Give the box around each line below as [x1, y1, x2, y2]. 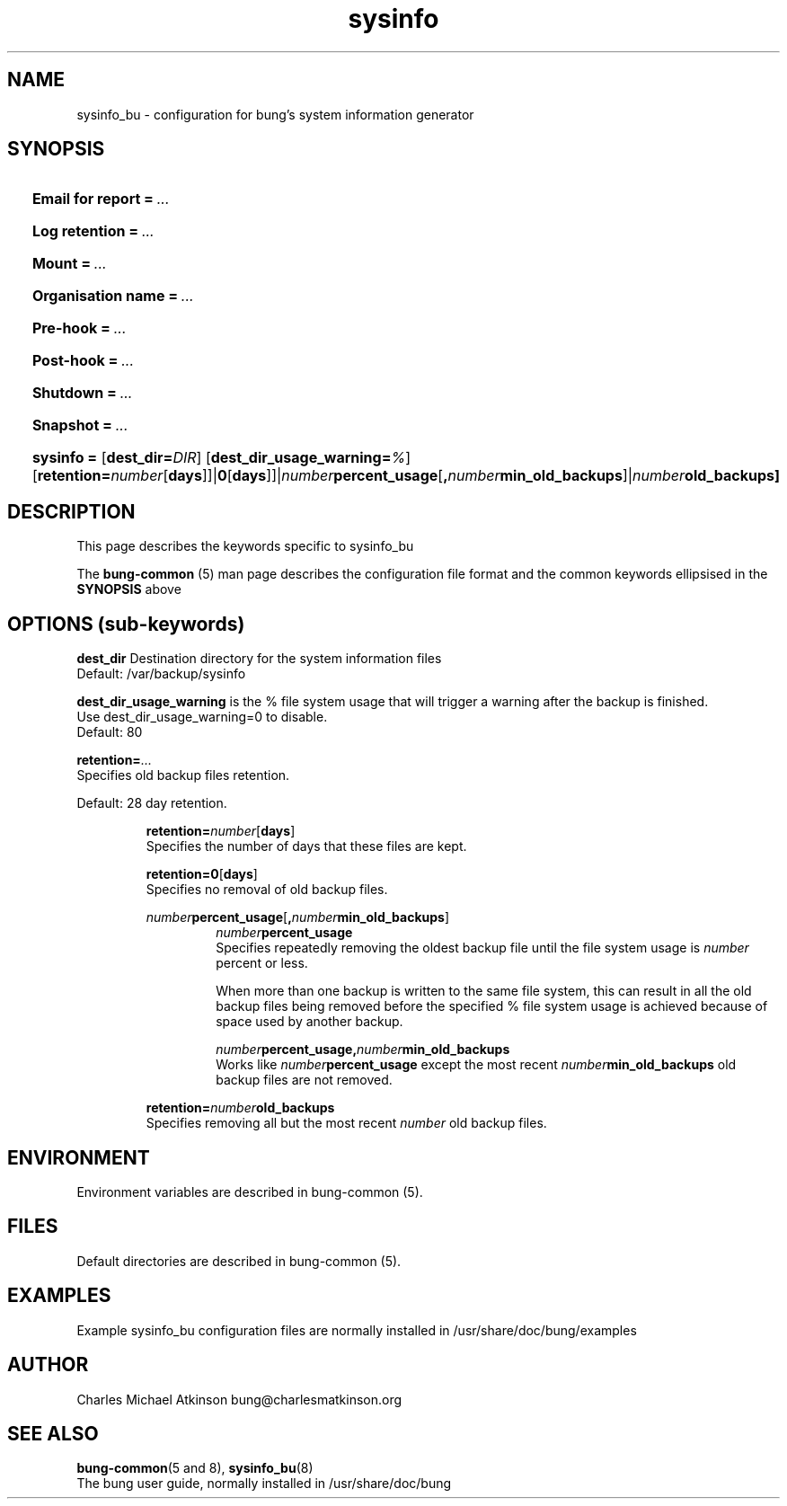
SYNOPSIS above [76, 581, 181, 598]
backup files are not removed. [216, 1072, 393, 1088]
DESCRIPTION [7, 500, 136, 523]
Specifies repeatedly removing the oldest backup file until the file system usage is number [216, 940, 749, 956]
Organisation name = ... [31, 287, 194, 306]
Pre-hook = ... [31, 319, 127, 338]
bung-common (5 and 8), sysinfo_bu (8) [76, 1460, 314, 1476]
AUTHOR [7, 1353, 89, 1377]
